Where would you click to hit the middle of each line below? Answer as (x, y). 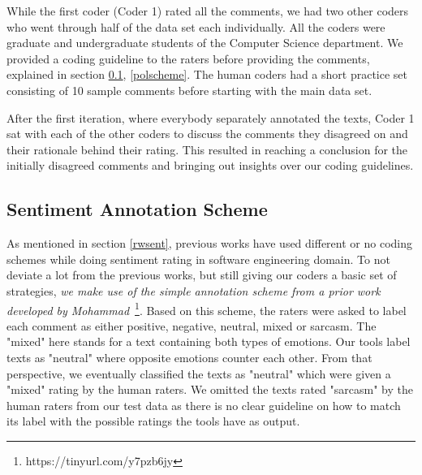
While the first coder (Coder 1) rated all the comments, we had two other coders (208, 11)
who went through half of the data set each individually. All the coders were (196, 26)
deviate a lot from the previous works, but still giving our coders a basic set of (202, 275)
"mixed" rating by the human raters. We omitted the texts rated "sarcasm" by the (210, 389)
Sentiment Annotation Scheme (137, 209)
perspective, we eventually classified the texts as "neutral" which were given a (199, 373)
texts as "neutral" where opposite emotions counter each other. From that (189, 357)
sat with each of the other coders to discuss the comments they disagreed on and (207, 134)
